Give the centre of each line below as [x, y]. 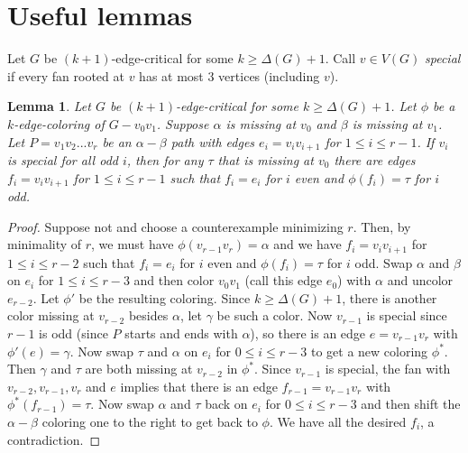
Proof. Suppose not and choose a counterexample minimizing [175, 226]
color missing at [51, 315]
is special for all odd [63, 159]
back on [226, 404]
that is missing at [266, 159]
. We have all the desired [338, 421]
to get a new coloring [369, 351]
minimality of [45, 244]
